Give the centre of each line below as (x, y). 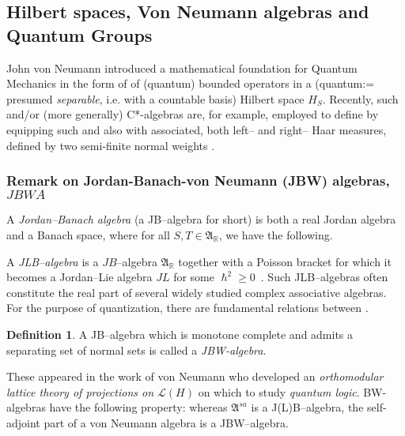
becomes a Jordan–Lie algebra (79, 277)
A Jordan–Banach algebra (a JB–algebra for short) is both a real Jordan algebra (201, 219)
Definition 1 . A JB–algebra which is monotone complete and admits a (180, 334)
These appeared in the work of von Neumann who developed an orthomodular (195, 376)
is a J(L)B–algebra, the (307, 407)
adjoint (23, 422)
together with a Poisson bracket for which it (285, 261)
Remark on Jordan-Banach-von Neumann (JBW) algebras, (198, 180)
